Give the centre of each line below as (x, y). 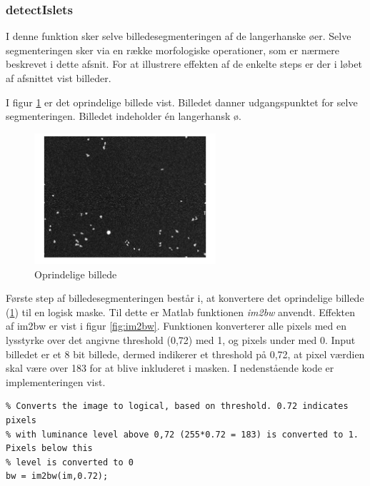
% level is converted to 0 (70, 462)
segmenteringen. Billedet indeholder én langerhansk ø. (124, 116)
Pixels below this (49, 449)
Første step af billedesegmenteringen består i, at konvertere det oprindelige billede (185, 298)
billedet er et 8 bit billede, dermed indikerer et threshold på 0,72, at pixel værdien (185, 354)
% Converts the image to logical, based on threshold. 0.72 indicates (177, 406)
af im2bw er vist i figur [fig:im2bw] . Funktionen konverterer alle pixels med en (176, 326)
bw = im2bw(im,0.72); (57, 476)
